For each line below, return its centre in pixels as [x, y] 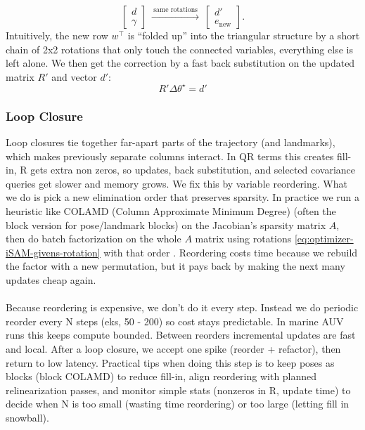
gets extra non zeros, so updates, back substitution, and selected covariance [193, 170]
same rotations [175, 10]
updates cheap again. [51, 280]
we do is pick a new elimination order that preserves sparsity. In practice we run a [183, 197]
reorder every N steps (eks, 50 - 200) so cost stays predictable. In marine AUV [175, 321]
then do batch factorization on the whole [94, 239]
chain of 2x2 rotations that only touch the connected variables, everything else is [179, 49]
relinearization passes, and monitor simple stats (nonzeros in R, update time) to [178, 390]
